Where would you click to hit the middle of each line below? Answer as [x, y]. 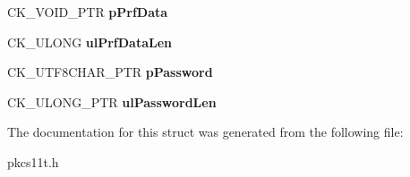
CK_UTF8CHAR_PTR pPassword [110, 72]
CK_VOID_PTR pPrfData [88, 12]
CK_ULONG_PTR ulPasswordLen [112, 101]
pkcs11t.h [33, 161]
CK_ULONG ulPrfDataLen [90, 42]
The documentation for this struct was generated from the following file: [205, 132]
